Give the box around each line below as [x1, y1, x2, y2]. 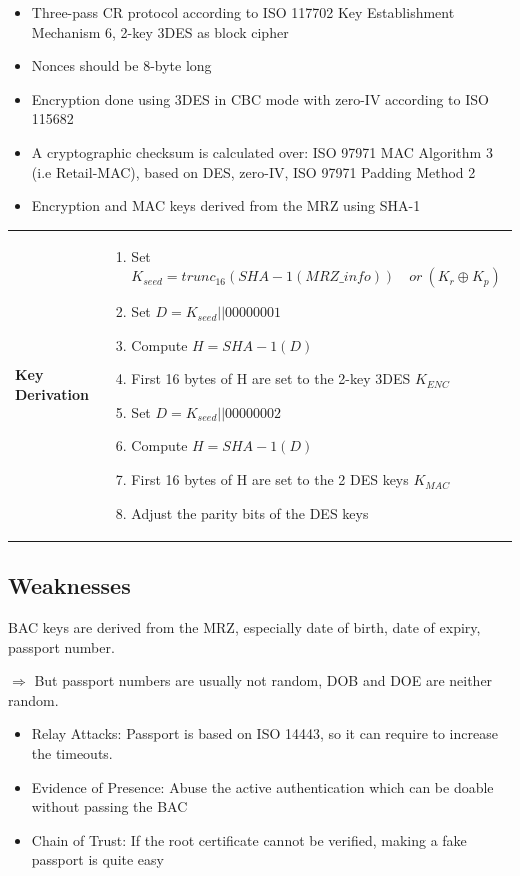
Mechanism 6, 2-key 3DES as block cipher [31, 21, 289, 42]
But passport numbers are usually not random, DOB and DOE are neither [34, 670, 493, 691]
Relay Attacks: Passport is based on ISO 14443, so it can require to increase [31, 723, 498, 744]
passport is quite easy [31, 849, 164, 870]
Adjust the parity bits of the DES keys [131, 502, 369, 523]
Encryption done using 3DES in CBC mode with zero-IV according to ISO [31, 88, 489, 109]
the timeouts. [31, 742, 113, 763]
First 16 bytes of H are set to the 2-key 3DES [131, 368, 411, 389]
